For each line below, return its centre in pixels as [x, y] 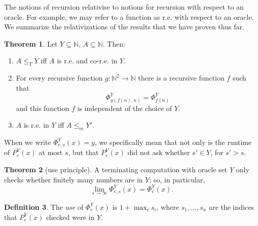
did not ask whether [159, 152]
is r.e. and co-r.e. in [87, 61]
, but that [83, 152]
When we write [28, 142]
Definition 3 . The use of [44, 206]
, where [168, 206]
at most [51, 152]
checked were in [70, 217]
